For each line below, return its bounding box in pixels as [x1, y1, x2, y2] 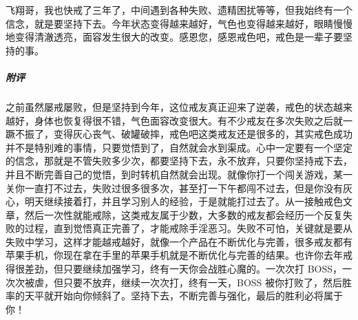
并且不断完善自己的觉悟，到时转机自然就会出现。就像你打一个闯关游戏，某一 [6, 167, 352, 181]
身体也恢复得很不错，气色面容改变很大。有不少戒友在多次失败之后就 [34, 113, 343, 127]
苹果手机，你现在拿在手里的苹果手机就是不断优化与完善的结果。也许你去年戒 [6, 248, 352, 262]
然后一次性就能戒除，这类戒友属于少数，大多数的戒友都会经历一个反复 [24, 207, 343, 222]
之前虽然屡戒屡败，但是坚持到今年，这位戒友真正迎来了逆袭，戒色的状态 [6, 99, 333, 114]
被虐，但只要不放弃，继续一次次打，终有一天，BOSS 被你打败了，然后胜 [24, 275, 352, 289]
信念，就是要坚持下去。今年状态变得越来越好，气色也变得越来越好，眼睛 [6, 16, 333, 30]
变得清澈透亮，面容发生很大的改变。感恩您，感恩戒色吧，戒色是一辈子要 [14, 30, 343, 44]
